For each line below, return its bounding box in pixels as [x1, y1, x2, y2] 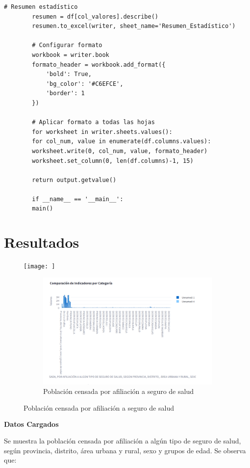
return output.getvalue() [32, 176, 117, 183]
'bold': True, [46, 71, 92, 78]
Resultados [4, 232, 79, 252]
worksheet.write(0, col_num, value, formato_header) [32, 147, 208, 155]
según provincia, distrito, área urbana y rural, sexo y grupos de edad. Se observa [4, 445, 246, 455]
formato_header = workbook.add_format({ [32, 61, 166, 68]
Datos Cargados [4, 419, 59, 429]
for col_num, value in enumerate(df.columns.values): [32, 138, 211, 145]
